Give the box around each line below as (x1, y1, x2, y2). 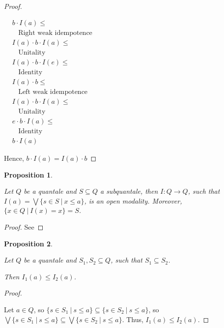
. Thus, (122, 314, 143, 324)
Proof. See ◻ (4, 221, 44, 232)
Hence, (4, 153, 24, 163)
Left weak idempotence (18, 88, 88, 95)
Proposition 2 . (4, 238, 53, 248)
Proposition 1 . (4, 169, 53, 179)
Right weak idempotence (18, 29, 92, 36)
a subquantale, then (100, 186, 158, 196)
